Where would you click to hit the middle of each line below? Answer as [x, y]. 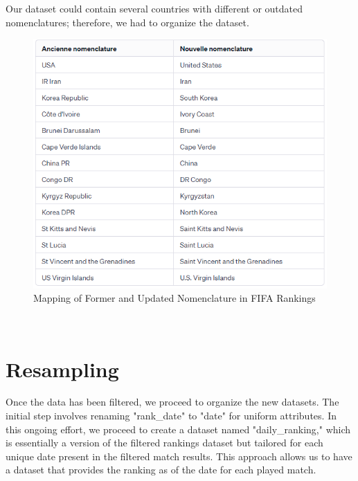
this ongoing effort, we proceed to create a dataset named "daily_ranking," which [178, 429]
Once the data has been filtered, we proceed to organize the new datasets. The [172, 402]
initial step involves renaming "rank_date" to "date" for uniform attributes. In [171, 416]
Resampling [62, 369]
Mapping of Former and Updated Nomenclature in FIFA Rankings [174, 298]
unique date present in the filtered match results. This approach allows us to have [179, 456]
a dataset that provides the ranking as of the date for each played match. [161, 470]
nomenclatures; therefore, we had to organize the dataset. [127, 22]
